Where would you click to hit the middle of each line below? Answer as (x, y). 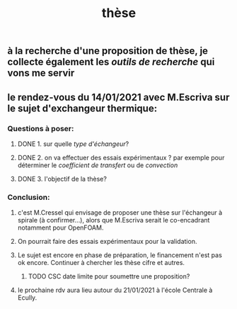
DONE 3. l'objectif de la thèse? (62, 179)
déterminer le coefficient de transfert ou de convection (98, 165)
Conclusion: (29, 197)
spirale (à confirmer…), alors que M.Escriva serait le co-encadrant (114, 220)
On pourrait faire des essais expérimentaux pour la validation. (107, 242)
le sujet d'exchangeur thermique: (82, 108)
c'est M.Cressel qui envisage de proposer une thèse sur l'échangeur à (120, 213)
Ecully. (27, 298)
